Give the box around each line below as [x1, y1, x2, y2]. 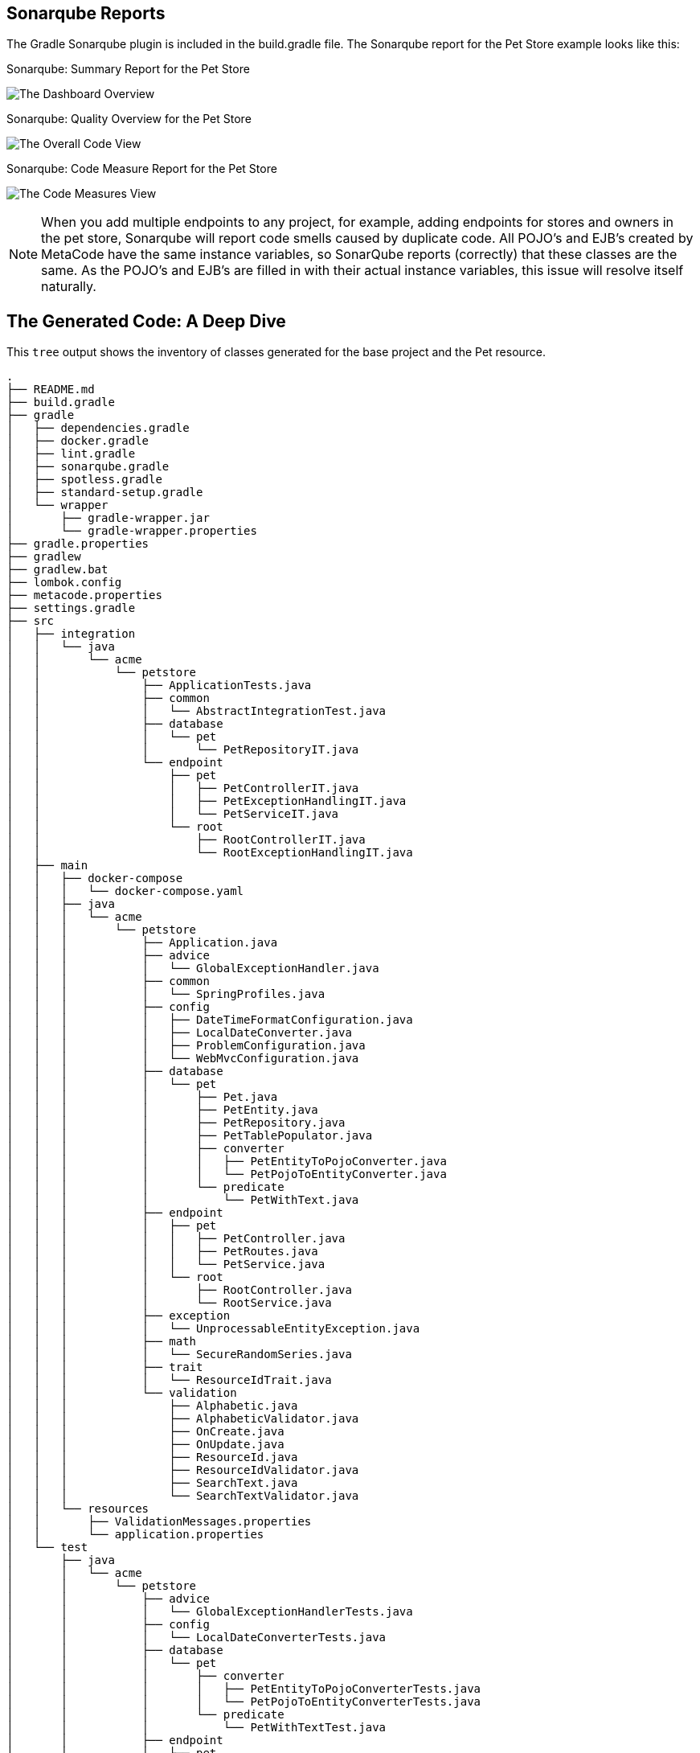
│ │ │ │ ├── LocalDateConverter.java [6, 1026, 352, 1040]
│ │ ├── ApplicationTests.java [6, 679, 312, 692]
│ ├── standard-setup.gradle [6, 486, 203, 499]
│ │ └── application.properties [6, 1528, 264, 1542]
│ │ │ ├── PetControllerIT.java [6, 782, 359, 795]
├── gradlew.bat [6, 563, 108, 577]
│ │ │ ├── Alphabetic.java [6, 1399, 298, 1413]
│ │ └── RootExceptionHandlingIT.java [6, 846, 413, 860]
